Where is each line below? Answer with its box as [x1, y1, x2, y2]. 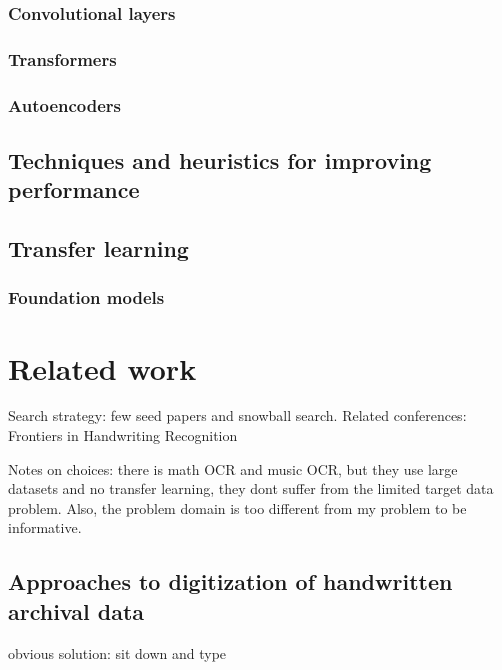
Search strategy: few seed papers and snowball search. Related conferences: [8, 405, 467, 426]
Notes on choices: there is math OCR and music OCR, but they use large [8, 458, 458, 479]
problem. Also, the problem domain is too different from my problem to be [8, 497, 467, 518]
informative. [8, 517, 82, 538]
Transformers [8, 46, 117, 71]
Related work [8, 347, 197, 388]
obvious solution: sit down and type [8, 642, 227, 663]
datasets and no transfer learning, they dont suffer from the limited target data [8, 478, 494, 499]
